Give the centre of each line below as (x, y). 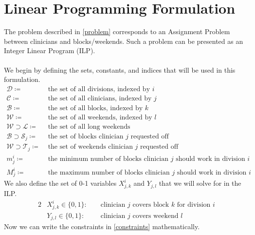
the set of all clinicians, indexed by (100, 98)
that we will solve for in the (200, 183)
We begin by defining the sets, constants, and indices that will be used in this (120, 69)
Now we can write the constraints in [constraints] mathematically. (102, 226)
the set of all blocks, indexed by (95, 108)
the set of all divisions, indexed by (99, 89)
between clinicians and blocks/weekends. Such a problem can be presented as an (124, 41)
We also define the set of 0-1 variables (60, 183)
